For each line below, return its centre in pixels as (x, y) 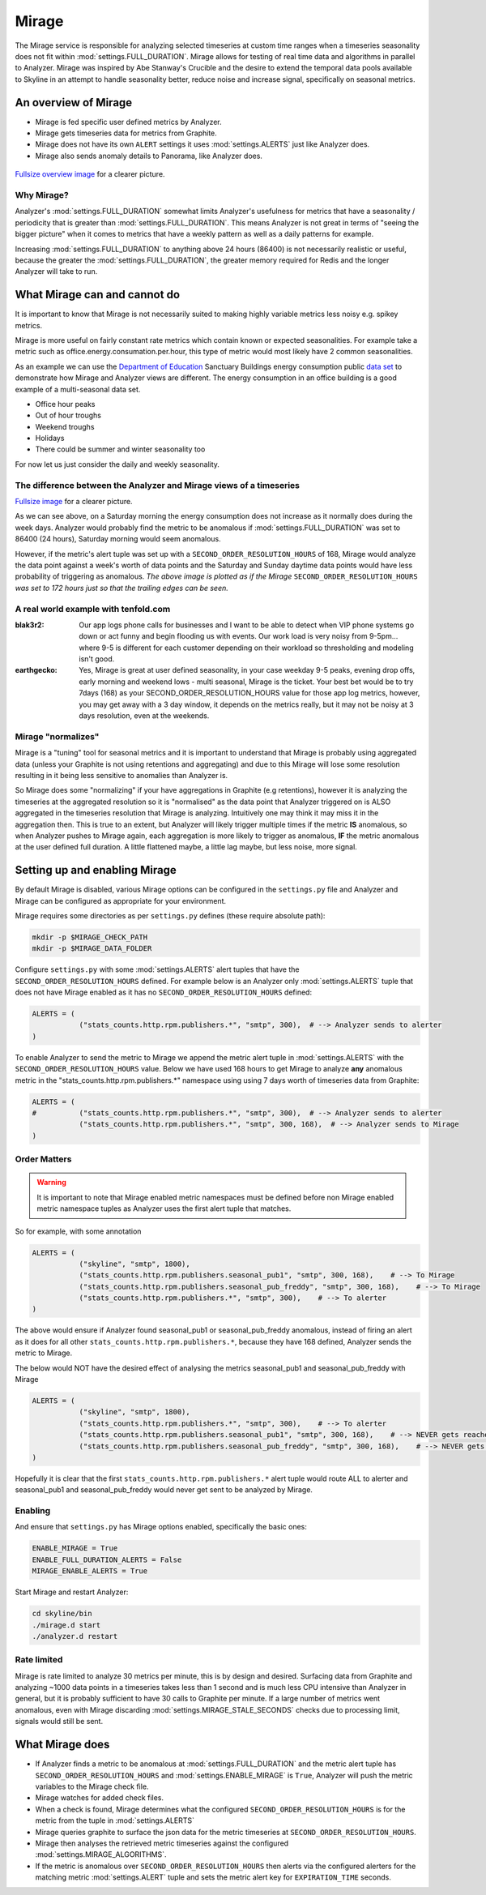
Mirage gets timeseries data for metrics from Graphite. (126, 133)
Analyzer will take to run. (56, 272)
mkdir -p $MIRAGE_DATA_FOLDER (92, 949)
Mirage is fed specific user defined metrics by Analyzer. (128, 122)
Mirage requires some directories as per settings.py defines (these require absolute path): (170, 915)
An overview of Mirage (74, 103)
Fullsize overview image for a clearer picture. (90, 174)
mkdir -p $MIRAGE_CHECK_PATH (90, 937)
